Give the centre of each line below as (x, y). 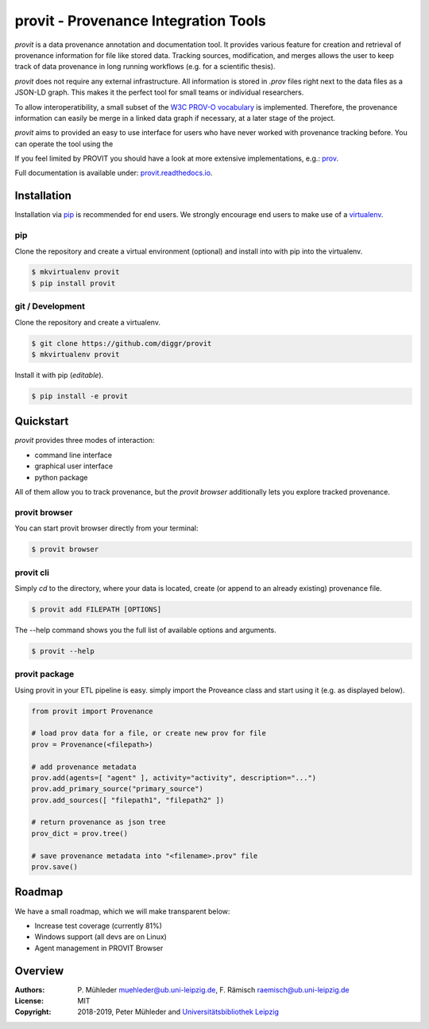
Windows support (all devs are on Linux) (100, 937)
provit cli (32, 573)
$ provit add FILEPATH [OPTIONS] (97, 609)
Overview (39, 971)
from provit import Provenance (93, 711)
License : (29, 1000)
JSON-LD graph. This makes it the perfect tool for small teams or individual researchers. (159, 92)
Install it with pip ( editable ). (59, 375)
